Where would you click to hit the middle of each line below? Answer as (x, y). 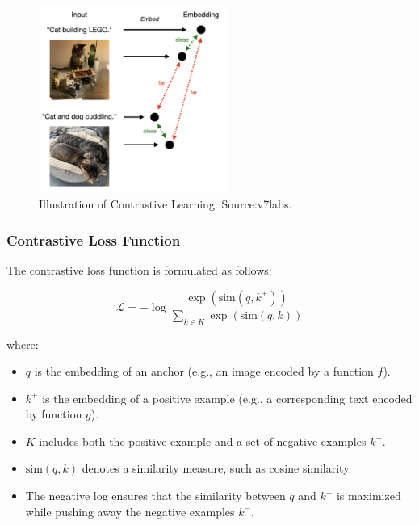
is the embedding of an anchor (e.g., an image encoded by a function (204, 371)
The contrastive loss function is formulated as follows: (139, 270)
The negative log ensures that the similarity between (155, 496)
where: (23, 344)
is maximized (369, 496)
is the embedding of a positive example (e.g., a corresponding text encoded (227, 398)
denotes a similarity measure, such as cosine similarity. (217, 468)
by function (54, 414)
